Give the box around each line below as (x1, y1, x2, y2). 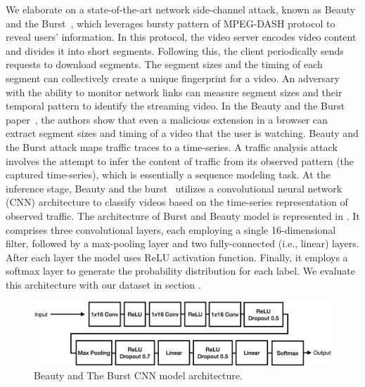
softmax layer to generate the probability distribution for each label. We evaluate (6, 263, 355, 278)
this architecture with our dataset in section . (6, 277, 201, 291)
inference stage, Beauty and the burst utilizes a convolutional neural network (6, 181, 342, 195)
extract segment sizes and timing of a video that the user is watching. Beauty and (6, 126, 359, 140)
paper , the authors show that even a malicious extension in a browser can (6, 112, 328, 126)
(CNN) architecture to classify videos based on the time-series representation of (6, 195, 348, 209)
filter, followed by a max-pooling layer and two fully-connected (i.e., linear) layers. (6, 236, 359, 251)
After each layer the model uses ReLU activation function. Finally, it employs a (6, 249, 348, 264)
